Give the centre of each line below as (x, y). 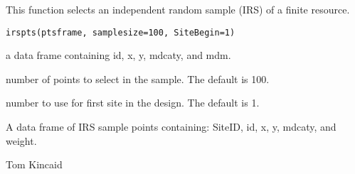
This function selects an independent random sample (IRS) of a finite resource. (178, 9)
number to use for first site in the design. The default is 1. (133, 103)
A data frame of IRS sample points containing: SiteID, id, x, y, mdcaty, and (171, 127)
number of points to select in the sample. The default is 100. (138, 78)
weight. (21, 140)
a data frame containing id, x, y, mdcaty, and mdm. (118, 55)
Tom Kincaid (34, 164)
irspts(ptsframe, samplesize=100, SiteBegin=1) (121, 32)
